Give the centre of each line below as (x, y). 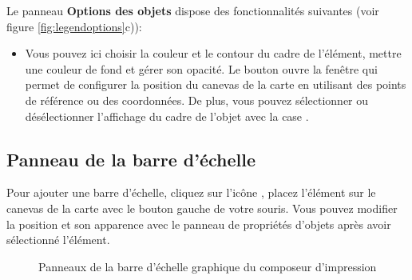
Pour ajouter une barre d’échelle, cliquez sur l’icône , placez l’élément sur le (191, 192)
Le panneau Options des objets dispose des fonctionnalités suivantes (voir (193, 10)
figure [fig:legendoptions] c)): (74, 26)
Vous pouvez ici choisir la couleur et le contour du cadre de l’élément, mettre (213, 53)
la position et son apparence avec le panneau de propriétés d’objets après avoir (199, 224)
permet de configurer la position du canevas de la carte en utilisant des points (216, 84)
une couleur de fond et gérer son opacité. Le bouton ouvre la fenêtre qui (201, 68)
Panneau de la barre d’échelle (131, 159)
